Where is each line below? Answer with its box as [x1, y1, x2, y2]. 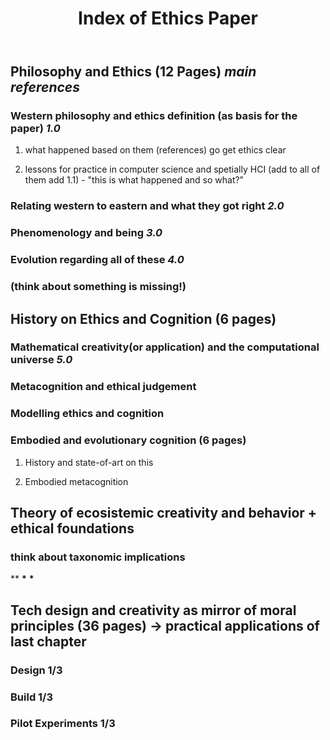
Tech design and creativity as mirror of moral [10, 602, 297, 619]
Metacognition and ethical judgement [10, 380, 197, 394]
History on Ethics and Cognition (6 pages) [10, 310, 277, 327]
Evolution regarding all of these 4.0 [10, 253, 185, 267]
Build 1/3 [10, 690, 54, 704]
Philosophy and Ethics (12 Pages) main [10, 63, 257, 81]
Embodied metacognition [24, 475, 129, 487]
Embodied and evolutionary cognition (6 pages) [10, 433, 247, 447]
